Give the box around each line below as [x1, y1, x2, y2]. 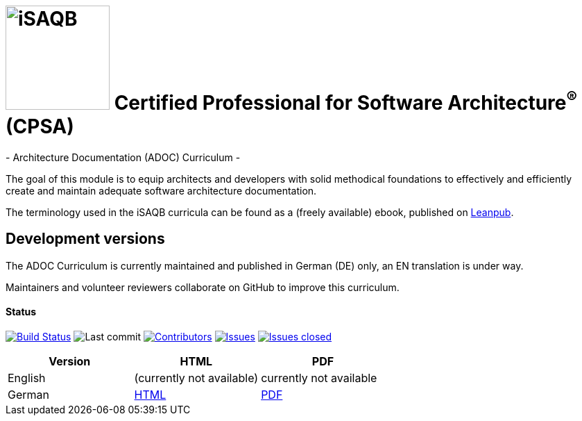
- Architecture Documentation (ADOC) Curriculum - [6, 151, 241, 163]
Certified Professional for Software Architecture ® [114, 86, 577, 115]
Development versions [6, 230, 165, 248]
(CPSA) [6, 115, 74, 138]
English [8, 370, 46, 385]
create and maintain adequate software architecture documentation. [6, 184, 317, 197]
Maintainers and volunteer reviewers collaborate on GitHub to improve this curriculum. [6, 281, 400, 293]
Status [6, 306, 37, 318]
